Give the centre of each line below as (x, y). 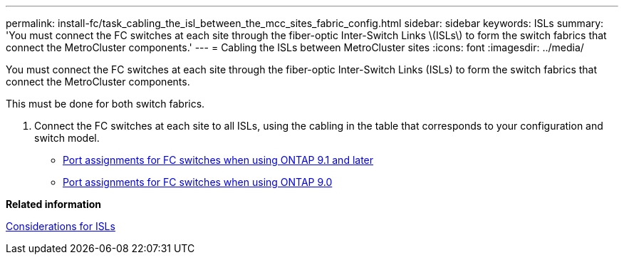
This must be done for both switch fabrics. (105, 104)
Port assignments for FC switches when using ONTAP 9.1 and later (218, 160)
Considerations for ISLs (61, 226)
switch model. (67, 138)
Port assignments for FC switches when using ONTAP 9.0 (198, 182)
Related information (54, 204)
